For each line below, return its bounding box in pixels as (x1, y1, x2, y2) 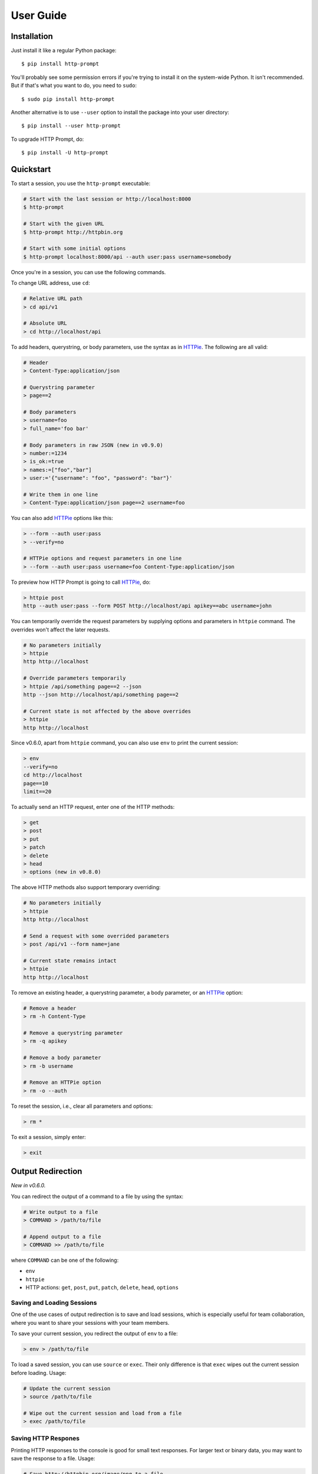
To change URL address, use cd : (11, 279, 91, 287)
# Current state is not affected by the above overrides (23, 708, 191, 715)
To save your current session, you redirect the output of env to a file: (11, 1330, 178, 1337)
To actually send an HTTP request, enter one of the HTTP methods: (11, 804, 175, 811)
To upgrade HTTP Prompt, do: (11, 136, 84, 143)
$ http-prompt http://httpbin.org (23, 229, 123, 235)
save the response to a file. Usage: (11, 1455, 95, 1462)
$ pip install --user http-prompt (21, 123, 121, 129)
